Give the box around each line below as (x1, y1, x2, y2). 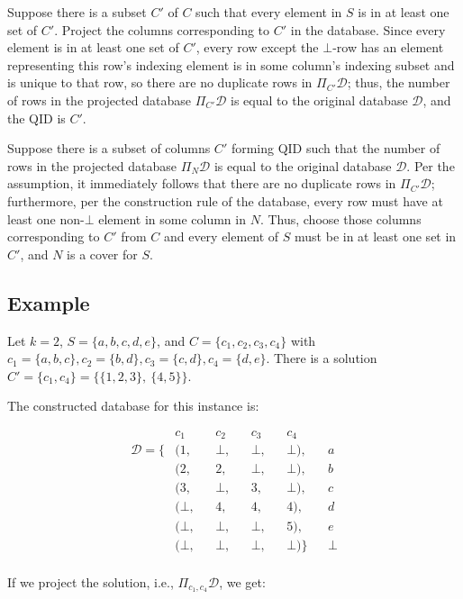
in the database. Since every (290, 20, 446, 39)
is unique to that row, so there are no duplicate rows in (7, 73, 313, 92)
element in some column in (98, 209, 246, 228)
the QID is (7, 108, 66, 127)
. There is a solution (266, 349, 377, 368)
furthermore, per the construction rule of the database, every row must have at (7, 191, 443, 210)
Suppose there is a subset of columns (7, 139, 211, 158)
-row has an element (332, 38, 444, 57)
